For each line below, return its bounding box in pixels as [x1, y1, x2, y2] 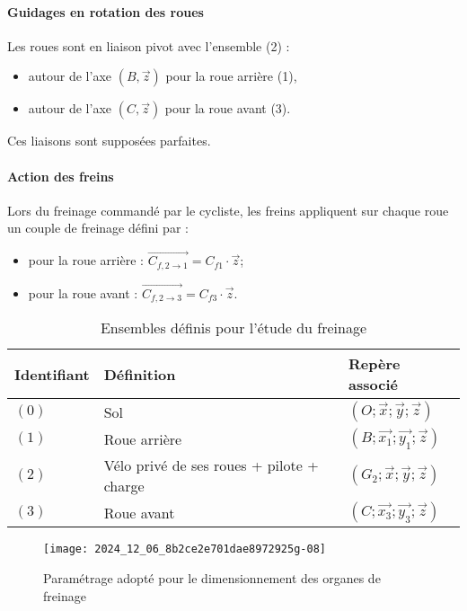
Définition [103, 363, 176, 385]
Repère [348, 353, 401, 375]
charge [103, 475, 145, 497]
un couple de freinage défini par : [7, 218, 189, 237]
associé [348, 374, 398, 395]
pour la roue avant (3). [164, 99, 291, 118]
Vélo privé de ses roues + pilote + [103, 455, 319, 476]
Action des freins [7, 166, 114, 185]
